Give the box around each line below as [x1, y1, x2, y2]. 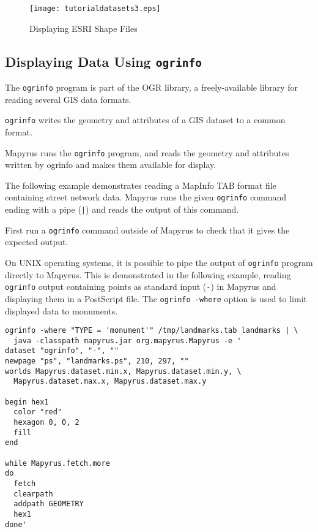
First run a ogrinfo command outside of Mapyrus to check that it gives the [5, 223, 290, 236]
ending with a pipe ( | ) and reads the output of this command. [5, 203, 239, 216]
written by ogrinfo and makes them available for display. [5, 158, 216, 171]
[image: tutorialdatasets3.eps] [29, 4, 161, 13]
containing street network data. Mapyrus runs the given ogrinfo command [5, 191, 287, 203]
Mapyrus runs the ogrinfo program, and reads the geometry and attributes [5, 146, 289, 159]
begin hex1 [5, 397, 49, 406]
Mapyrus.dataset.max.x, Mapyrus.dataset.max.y [13, 377, 207, 386]
